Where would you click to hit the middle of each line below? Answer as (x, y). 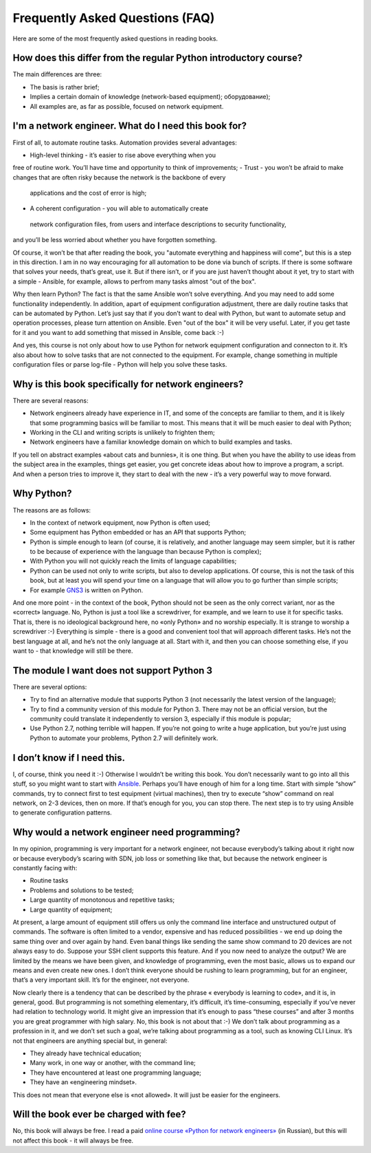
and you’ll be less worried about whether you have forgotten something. (115, 240)
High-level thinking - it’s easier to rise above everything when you (123, 155)
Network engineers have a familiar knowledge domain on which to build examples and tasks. (161, 442)
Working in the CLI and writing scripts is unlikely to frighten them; (123, 433)
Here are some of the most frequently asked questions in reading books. (115, 39)
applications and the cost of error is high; (88, 193)
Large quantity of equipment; (71, 909)
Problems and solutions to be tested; (82, 890)
